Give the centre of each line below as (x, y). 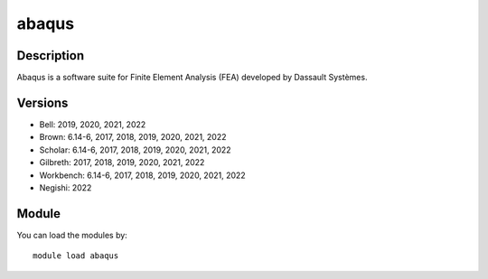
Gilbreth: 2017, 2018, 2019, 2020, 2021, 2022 (122, 163)
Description (51, 56)
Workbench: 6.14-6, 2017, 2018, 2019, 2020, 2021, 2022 (142, 175)
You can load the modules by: (72, 235)
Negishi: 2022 (66, 187)
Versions (42, 102)
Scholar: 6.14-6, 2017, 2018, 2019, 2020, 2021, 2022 (135, 150)
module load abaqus (76, 256)
